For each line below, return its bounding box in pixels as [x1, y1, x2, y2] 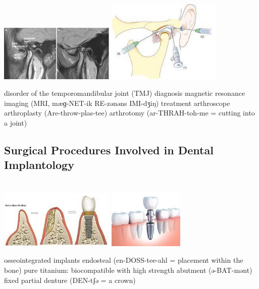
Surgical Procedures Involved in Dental [4, 142, 214, 157]
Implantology [4, 157, 74, 172]
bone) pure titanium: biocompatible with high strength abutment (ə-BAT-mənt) [4, 264, 252, 275]
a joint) [4, 118, 27, 128]
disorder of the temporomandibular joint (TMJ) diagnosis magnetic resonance [4, 88, 245, 98]
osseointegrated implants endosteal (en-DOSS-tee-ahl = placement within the [4, 255, 243, 265]
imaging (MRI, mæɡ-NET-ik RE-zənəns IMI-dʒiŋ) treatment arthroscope [4, 97, 230, 108]
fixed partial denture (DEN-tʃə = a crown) [4, 274, 136, 285]
